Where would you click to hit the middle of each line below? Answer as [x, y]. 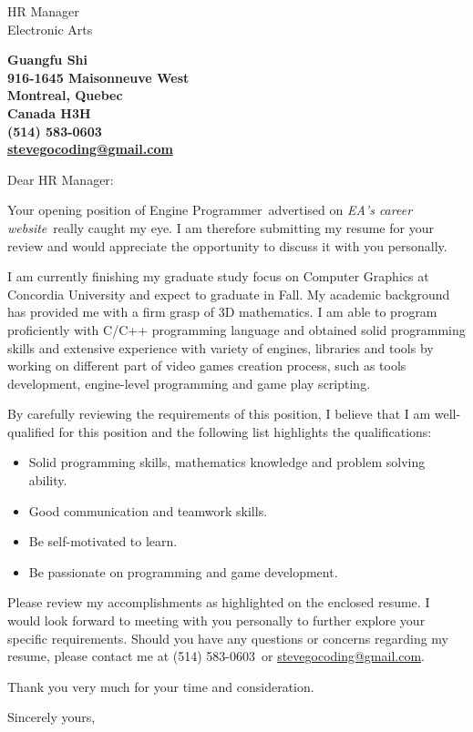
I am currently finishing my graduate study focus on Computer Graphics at [218, 276]
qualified [31, 431]
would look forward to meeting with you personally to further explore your [216, 620]
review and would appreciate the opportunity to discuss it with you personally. [227, 245]
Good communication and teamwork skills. [148, 510]
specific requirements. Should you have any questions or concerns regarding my [228, 638]
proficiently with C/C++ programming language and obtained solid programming [236, 329]
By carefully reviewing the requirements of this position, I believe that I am [219, 414]
